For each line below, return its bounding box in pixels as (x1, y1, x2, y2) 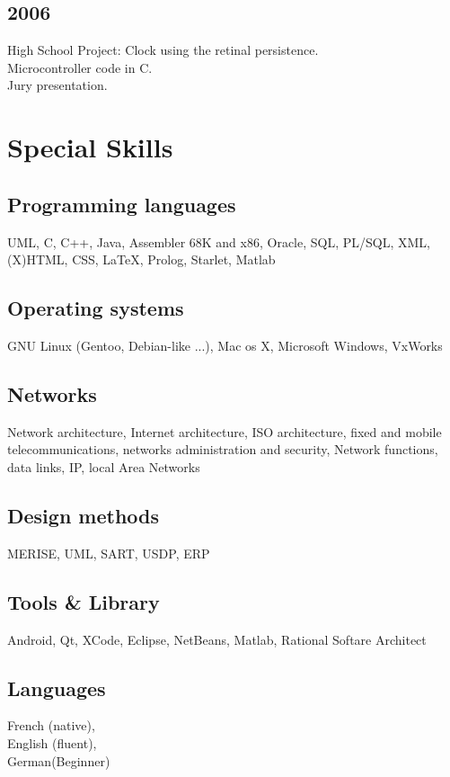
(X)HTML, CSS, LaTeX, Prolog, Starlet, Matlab (7, 250, 276, 269)
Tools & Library (7, 587, 160, 615)
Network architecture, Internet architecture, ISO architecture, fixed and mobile (7, 422, 442, 441)
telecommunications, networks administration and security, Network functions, (7, 440, 438, 459)
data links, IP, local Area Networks (7, 457, 200, 476)
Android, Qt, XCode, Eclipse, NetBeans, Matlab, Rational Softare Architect (7, 630, 427, 648)
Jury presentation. (7, 76, 108, 94)
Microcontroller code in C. (7, 58, 153, 76)
